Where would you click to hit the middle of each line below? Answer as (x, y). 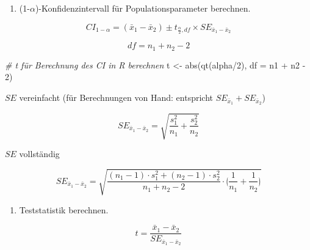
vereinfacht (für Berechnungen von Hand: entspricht (116, 97)
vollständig (39, 154)
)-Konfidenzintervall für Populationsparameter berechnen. (143, 8)
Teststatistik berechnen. (64, 209)
